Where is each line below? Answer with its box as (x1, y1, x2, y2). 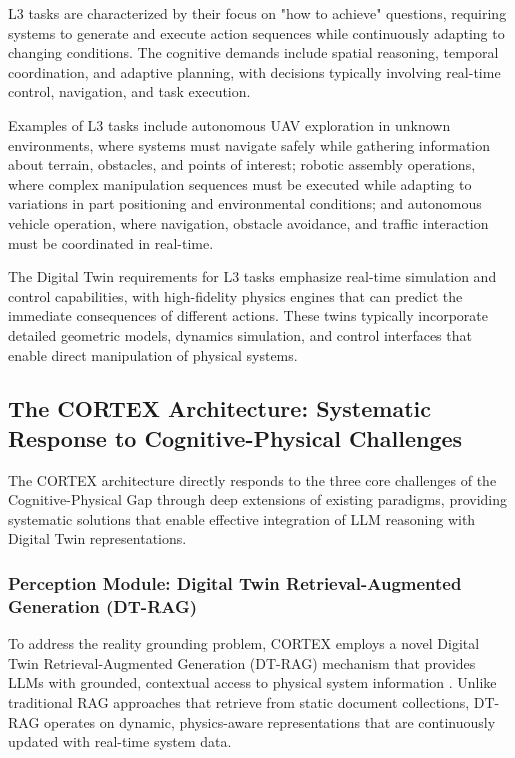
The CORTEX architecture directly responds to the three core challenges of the (8, 469, 497, 490)
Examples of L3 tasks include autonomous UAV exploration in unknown (8, 114, 451, 135)
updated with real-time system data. (8, 731, 232, 752)
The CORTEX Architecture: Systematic (8, 393, 431, 424)
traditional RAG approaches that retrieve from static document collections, (8, 691, 470, 712)
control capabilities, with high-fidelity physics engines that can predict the (8, 285, 463, 306)
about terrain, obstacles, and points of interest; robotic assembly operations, (8, 154, 476, 175)
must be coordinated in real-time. (8, 232, 214, 253)
